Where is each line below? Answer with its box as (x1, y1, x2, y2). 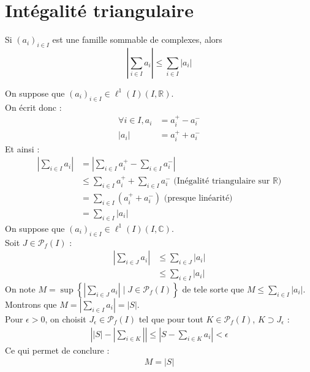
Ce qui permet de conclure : (5, 343, 110, 356)
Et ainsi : (5, 142, 40, 155)
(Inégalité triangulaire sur (173, 177, 270, 186)
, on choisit (45, 313, 86, 325)
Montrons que (5, 298, 57, 311)
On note (5, 283, 36, 296)
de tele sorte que (182, 283, 244, 296)
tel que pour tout (138, 313, 203, 325)
